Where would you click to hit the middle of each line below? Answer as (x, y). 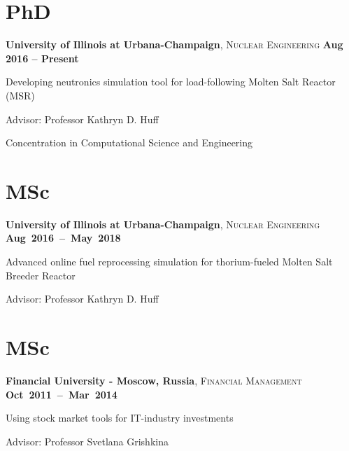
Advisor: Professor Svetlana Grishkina (87, 441)
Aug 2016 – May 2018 (63, 238)
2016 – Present (42, 58)
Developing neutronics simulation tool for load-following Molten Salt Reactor (171, 82)
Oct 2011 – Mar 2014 (62, 394)
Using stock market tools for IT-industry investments (120, 418)
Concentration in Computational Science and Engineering (129, 143)
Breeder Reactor (41, 275)
